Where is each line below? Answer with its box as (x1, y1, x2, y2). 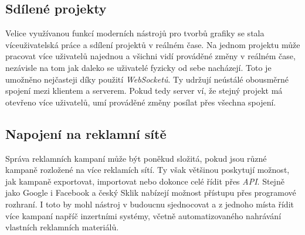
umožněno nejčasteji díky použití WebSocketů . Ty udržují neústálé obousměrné (5, 73, 289, 85)
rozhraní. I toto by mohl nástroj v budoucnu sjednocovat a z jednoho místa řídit (5, 197, 294, 210)
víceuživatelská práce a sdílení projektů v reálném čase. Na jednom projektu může (5, 38, 300, 50)
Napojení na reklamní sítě (5, 124, 167, 142)
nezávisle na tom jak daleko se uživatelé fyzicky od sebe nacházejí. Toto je (5, 61, 272, 73)
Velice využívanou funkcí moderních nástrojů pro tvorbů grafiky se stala (5, 27, 265, 39)
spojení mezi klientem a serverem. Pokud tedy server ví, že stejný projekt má (5, 84, 283, 97)
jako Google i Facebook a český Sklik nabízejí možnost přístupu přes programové (5, 186, 296, 199)
